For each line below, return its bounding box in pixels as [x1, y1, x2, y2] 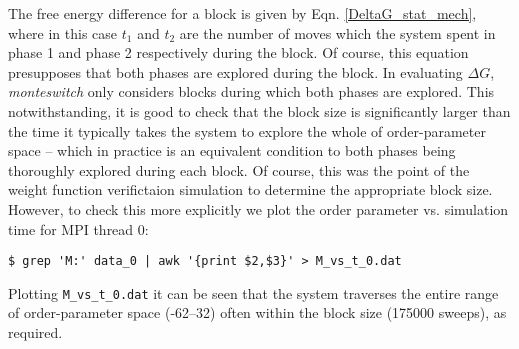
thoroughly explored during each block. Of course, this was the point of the [8, 159, 470, 180]
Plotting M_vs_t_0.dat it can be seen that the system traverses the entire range [8, 282, 499, 303]
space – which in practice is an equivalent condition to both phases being [8, 140, 456, 161]
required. [8, 322, 63, 343]
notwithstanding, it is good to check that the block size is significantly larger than [8, 100, 511, 121]
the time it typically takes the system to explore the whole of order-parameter [8, 120, 486, 141]
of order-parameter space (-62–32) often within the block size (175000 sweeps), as [8, 302, 507, 323]
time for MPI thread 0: [8, 218, 149, 239]
